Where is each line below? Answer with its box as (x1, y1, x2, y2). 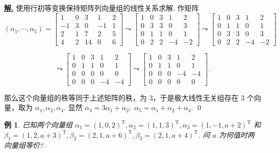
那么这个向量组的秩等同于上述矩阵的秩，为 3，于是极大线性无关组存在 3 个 (4, 92, 254, 103)
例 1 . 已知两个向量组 (4, 119, 72, 130)
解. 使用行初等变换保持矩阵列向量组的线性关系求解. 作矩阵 (4, 3, 199, 13)
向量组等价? (4, 140, 44, 150)
